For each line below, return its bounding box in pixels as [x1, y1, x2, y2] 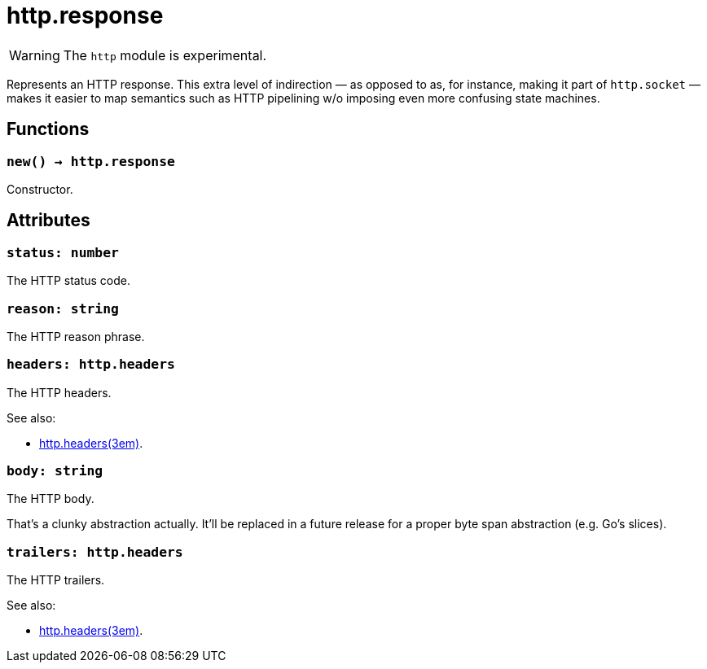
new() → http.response [7, 153, 175, 169]
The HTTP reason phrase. [7, 329, 145, 343]
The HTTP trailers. [7, 573, 105, 588]
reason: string [7, 300, 119, 317]
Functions [7, 119, 90, 140]
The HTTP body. [7, 492, 94, 506]
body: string [7, 463, 103, 479]
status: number [7, 244, 119, 260]
